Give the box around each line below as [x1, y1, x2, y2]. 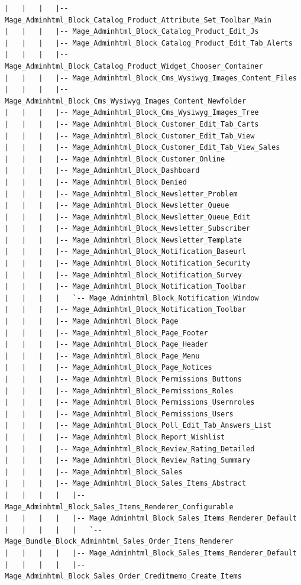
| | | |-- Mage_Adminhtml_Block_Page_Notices [5, 363, 212, 372]
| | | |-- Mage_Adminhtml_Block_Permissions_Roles [5, 386, 234, 395]
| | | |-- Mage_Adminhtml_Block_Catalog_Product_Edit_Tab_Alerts [5, 38, 293, 47]
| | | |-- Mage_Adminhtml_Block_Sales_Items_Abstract [5, 479, 247, 488]
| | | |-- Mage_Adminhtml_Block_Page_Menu [5, 351, 200, 360]
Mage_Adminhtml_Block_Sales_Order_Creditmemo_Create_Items [5, 572, 242, 581]
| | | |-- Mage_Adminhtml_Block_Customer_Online [5, 154, 225, 163]
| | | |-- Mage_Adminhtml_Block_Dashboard [5, 166, 200, 175]
